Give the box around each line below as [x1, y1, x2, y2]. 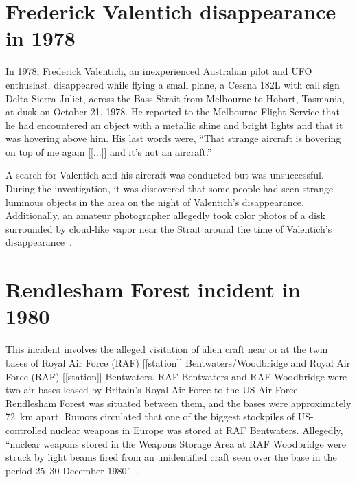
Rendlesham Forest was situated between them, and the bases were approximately [5, 395, 352, 410]
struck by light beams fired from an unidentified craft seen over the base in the [5, 450, 337, 464]
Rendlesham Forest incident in [5, 275, 301, 303]
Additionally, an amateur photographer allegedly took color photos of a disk [5, 208, 325, 222]
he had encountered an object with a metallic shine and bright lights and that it [5, 117, 343, 132]
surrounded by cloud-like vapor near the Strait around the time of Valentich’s [5, 221, 332, 236]
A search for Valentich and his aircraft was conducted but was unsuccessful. [5, 168, 324, 182]
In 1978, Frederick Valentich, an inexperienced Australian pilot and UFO [5, 64, 312, 78]
